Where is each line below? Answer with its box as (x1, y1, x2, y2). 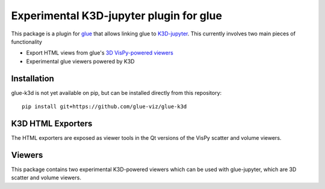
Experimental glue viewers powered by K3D (26, 58, 135, 65)
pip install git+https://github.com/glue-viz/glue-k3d (22, 103, 187, 110)
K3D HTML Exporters (11, 118, 93, 128)
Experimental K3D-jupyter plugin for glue (11, 9, 223, 22)
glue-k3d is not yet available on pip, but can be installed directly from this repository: (11, 89, 222, 96)
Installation (11, 73, 54, 83)
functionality (11, 38, 42, 45)
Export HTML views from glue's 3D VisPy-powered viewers (26, 49, 174, 56)
